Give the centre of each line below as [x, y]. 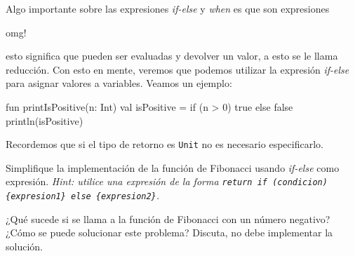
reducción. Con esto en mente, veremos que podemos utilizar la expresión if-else [177, 69]
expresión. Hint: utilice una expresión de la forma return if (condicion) [167, 181]
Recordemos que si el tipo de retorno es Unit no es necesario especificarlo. [165, 144]
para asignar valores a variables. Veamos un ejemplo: [119, 83]
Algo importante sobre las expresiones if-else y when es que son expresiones [168, 8]
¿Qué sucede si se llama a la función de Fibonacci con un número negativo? [168, 218]
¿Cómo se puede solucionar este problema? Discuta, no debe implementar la [169, 233]
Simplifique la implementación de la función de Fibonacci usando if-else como [173, 167]
